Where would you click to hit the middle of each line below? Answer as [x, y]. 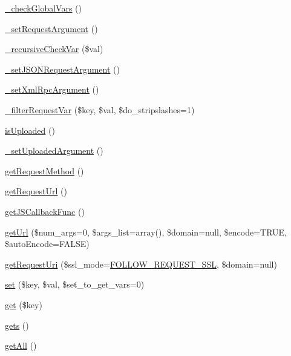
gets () [17, 325]
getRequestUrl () [36, 191]
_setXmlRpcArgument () [52, 89]
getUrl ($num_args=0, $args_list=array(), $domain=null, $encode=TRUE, [146, 232]
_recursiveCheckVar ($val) [54, 49]
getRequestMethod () [44, 170]
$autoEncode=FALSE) [47, 244]
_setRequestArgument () [51, 28]
